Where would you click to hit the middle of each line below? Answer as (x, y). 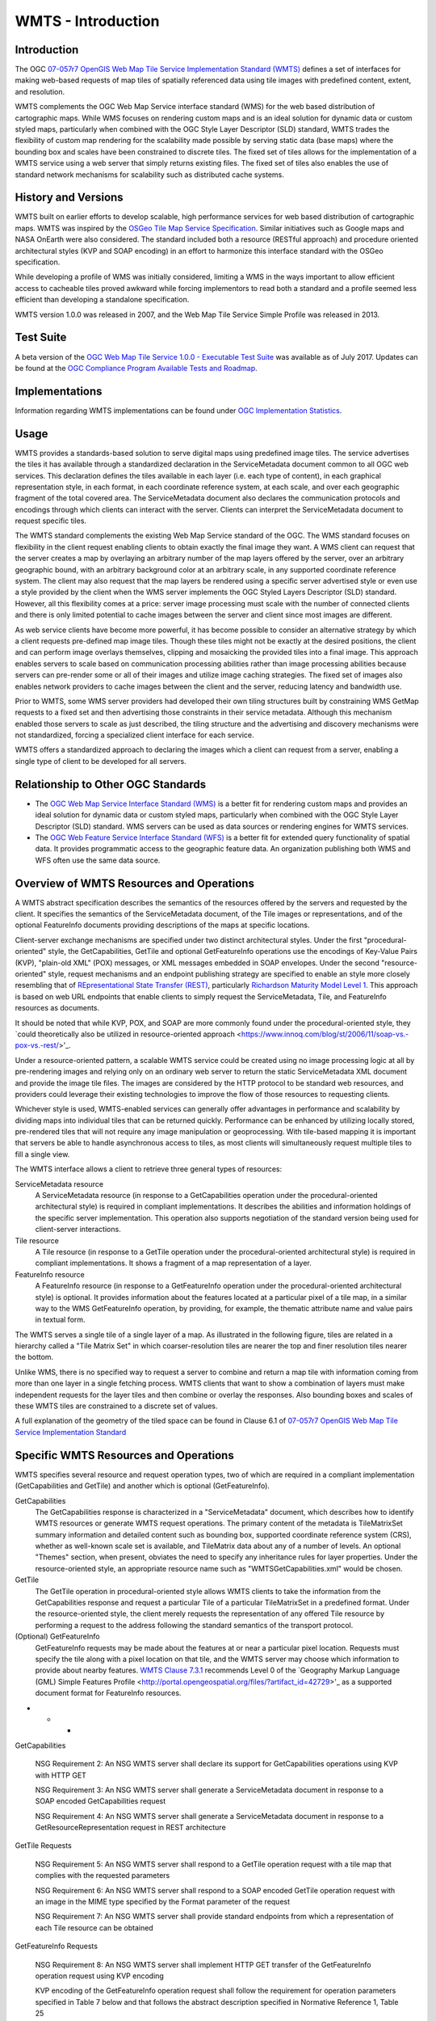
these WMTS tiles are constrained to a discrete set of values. (116, 1406)
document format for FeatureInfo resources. (108, 1693)
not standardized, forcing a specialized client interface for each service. (134, 735)
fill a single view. (42, 1154)
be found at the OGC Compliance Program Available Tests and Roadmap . (136, 368)
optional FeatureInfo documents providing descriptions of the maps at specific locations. (162, 925)
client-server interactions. (78, 1230)
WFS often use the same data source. (98, 860)
